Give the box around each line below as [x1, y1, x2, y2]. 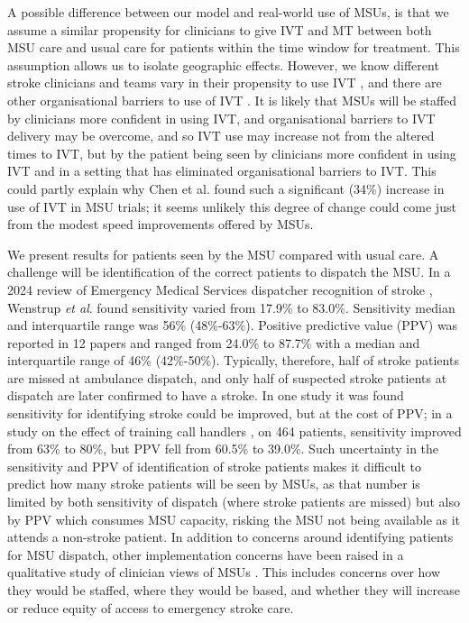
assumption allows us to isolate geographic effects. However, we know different [7, 55, 439, 74]
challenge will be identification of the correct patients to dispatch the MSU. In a [7, 262, 451, 281]
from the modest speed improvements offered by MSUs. [7, 215, 314, 234]
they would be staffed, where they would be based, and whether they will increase [7, 581, 460, 599]
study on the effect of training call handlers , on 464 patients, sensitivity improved [7, 421, 462, 440]
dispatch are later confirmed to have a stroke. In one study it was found [7, 386, 404, 405]
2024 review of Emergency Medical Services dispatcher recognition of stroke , [7, 279, 433, 298]
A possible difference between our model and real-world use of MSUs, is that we [7, 3, 449, 21]
